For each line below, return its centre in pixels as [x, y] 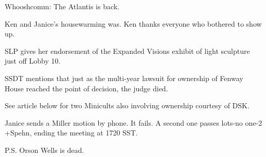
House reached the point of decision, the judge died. [86, 88]
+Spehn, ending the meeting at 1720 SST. [71, 133]
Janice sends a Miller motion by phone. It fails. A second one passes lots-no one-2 [134, 122]
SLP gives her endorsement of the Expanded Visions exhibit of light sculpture [127, 51]
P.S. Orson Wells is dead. [45, 150]
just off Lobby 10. [33, 61]
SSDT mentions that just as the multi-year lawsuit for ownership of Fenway [124, 78]
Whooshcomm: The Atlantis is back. [62, 6]
